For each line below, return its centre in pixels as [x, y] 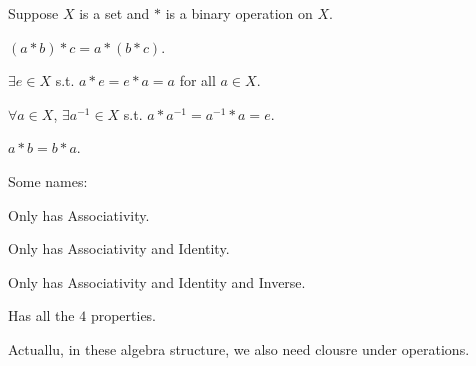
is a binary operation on [239, 13]
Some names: [48, 180]
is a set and [114, 13]
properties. [123, 315]
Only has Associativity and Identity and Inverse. [157, 281]
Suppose [33, 13]
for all [197, 80]
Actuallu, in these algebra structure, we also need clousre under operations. [239, 348]
